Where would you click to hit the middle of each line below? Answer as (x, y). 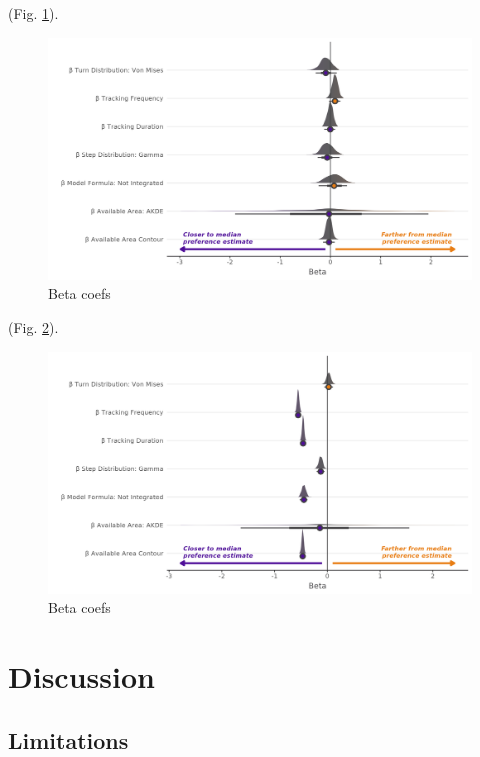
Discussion (81, 676)
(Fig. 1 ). (33, 13)
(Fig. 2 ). (33, 327)
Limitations (68, 739)
